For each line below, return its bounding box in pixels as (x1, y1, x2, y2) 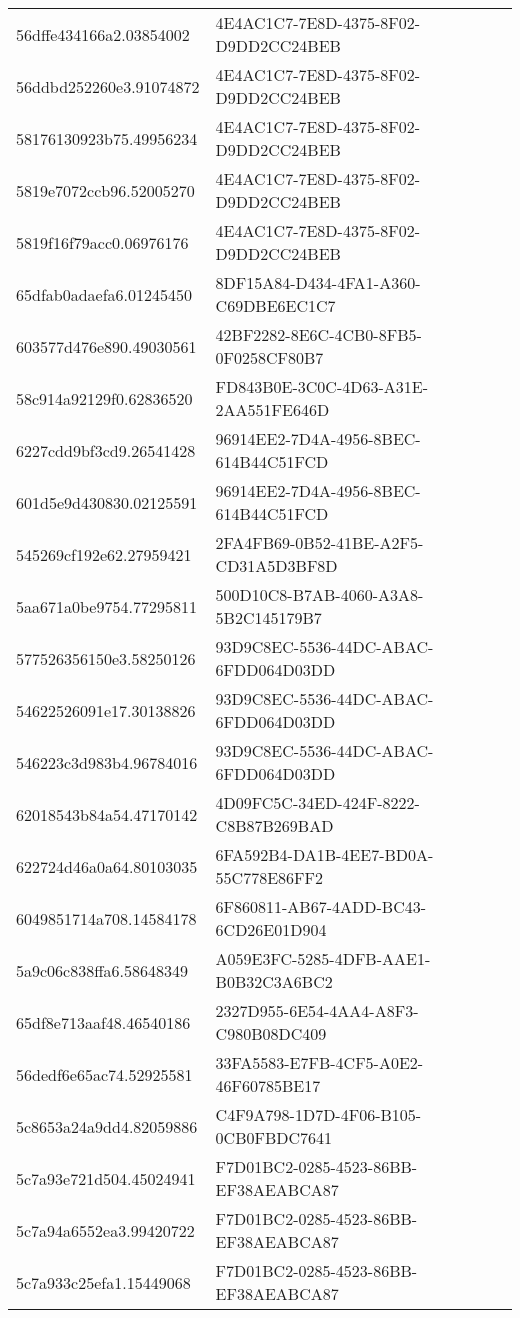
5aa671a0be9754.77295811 (16, 594, 197, 618)
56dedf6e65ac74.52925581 (16, 1062, 193, 1086)
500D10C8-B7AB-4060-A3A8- (215, 583, 424, 606)
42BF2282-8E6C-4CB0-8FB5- (215, 323, 422, 346)
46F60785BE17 (215, 1074, 321, 1097)
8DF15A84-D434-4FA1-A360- (215, 271, 421, 294)
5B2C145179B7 (215, 606, 322, 629)
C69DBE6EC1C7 (215, 294, 336, 317)
